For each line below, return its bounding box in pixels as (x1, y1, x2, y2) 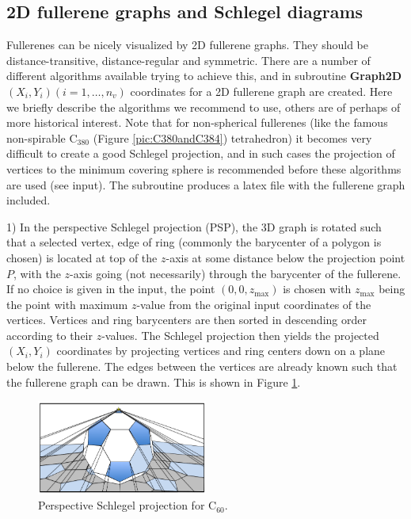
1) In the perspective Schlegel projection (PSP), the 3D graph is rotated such (6, 218, 382, 235)
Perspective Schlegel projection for (38, 497, 205, 513)
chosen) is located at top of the (6, 249, 158, 265)
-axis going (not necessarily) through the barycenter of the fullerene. (70, 265, 401, 281)
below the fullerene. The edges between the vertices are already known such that (6, 358, 398, 375)
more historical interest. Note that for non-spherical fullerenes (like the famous (6, 114, 388, 131)
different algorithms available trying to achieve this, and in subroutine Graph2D (6, 67, 402, 84)
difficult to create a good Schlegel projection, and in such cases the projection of (6, 145, 395, 162)
